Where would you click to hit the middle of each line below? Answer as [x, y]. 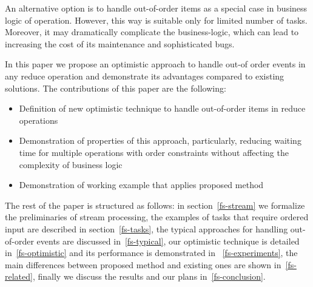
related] [19, 276]
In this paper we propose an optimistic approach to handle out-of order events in [155, 64]
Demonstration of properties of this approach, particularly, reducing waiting [160, 140]
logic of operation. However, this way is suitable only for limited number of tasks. [156, 20]
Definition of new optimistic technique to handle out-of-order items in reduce [162, 108]
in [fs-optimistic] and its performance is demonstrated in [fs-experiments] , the [151, 253]
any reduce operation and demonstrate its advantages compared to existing [145, 76]
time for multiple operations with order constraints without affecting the [154, 152]
